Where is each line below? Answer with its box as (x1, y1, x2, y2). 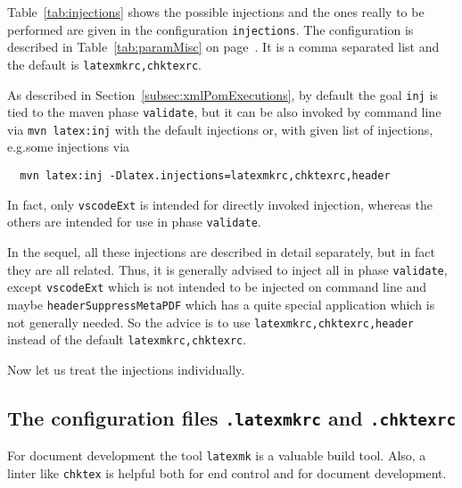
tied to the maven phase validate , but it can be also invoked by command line (7, 103, 441, 121)
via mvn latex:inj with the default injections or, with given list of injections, (7, 120, 433, 138)
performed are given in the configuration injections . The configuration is (7, 20, 414, 38)
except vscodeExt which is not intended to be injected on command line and (7, 277, 427, 296)
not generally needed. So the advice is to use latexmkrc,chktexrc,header (7, 312, 415, 331)
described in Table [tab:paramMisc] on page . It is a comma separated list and (7, 37, 440, 56)
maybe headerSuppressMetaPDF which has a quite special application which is (7, 294, 435, 313)
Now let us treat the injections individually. (7, 360, 245, 378)
